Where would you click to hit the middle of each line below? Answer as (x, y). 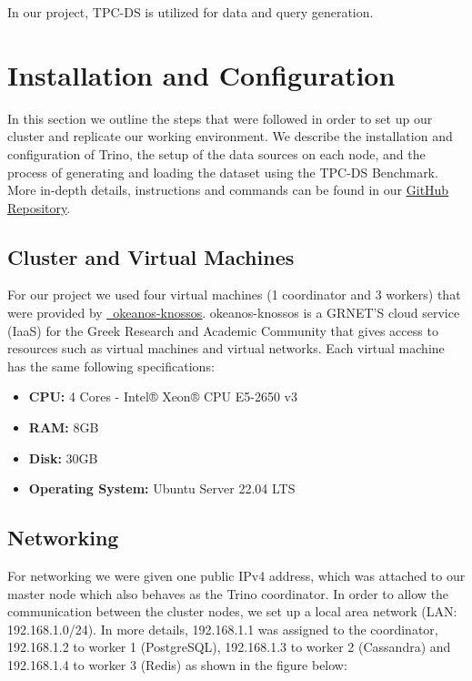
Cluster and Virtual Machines (151, 256)
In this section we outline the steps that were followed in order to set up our (220, 118)
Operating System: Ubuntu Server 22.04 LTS (162, 488)
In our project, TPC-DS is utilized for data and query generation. (191, 12)
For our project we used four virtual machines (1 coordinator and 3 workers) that (234, 295)
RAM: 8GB (64, 427)
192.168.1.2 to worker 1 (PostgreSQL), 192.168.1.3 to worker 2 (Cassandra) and (229, 647)
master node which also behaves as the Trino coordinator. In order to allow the (228, 593)
